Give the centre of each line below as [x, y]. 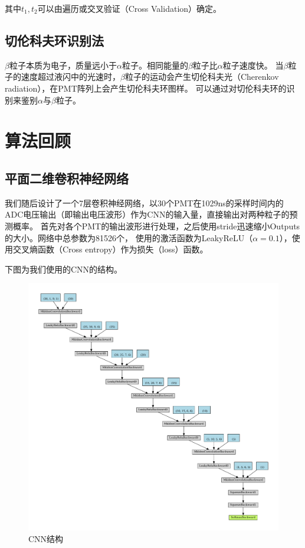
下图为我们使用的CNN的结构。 [64, 269]
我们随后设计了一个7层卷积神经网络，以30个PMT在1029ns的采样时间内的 [144, 202]
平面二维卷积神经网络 [67, 178]
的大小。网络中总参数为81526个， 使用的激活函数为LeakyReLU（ [129, 237]
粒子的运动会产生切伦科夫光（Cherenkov [202, 77]
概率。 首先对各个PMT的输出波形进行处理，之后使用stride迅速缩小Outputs [156, 226]
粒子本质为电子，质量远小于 [63, 65]
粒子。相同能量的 [155, 65]
